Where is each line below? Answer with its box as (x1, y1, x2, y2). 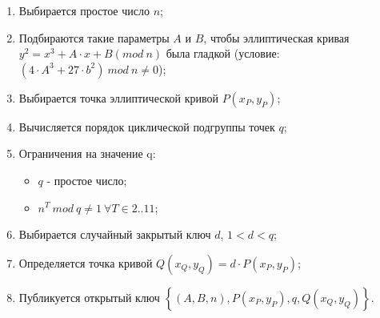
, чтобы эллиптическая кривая (203, 29, 350, 46)
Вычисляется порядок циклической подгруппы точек (18, 118, 275, 135)
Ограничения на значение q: (18, 145, 156, 162)
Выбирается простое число (18, 2, 150, 18)
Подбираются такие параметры (18, 29, 170, 46)
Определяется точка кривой (18, 254, 153, 271)
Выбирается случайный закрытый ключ (18, 226, 211, 243)
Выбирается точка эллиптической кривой (18, 89, 218, 106)
